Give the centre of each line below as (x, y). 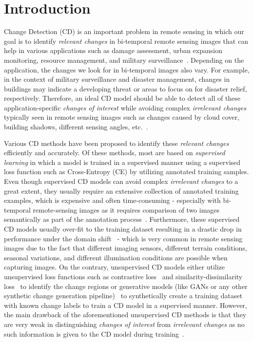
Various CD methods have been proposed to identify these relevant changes (117, 143)
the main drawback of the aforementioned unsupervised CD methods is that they (125, 315)
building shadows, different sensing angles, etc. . (76, 127)
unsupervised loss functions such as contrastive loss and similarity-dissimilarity (123, 276)
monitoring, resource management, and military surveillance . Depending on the (124, 60)
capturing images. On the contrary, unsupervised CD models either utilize (114, 267)
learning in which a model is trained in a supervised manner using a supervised (122, 162)
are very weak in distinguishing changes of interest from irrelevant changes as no (124, 324)
